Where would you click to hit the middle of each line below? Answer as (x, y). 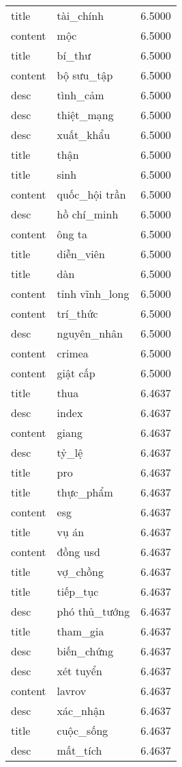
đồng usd (78, 552)
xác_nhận (81, 711)
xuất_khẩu (84, 135)
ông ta (72, 234)
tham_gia (80, 631)
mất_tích (79, 750)
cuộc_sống (82, 730)
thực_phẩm (85, 492)
